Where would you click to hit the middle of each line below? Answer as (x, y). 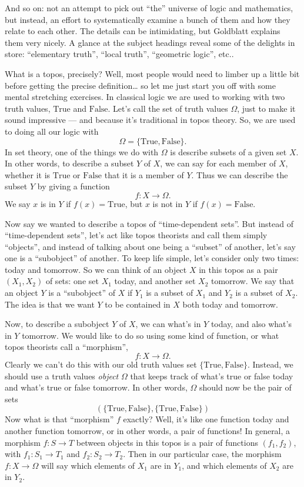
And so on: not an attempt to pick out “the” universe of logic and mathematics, (149, 8)
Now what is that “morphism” (59, 419)
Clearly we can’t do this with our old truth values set (101, 364)
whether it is (28, 174)
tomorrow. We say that (253, 281)
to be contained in (138, 304)
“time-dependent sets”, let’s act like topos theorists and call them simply (136, 235)
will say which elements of (88, 465)
